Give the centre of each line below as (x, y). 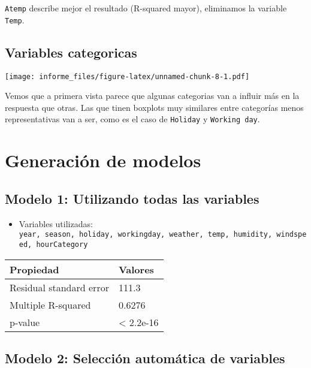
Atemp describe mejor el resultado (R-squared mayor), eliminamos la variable (146, 8)
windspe (292, 235)
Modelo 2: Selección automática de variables (145, 358)
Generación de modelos (103, 160)
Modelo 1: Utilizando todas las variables (132, 198)
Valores (136, 269)
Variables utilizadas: (56, 223)
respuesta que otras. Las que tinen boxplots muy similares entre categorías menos (154, 107)
